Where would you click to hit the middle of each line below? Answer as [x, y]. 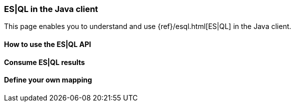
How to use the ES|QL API [48, 44]
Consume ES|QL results [44, 62]
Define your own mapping [48, 80]
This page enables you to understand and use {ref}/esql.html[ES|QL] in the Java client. [148, 26]
